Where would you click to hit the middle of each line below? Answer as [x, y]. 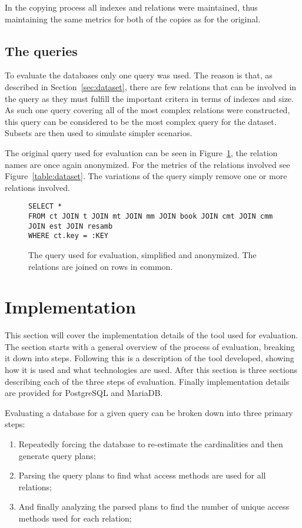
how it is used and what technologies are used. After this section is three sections [151, 370]
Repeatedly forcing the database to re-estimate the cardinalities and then [151, 444]
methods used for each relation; [75, 518]
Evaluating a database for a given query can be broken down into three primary [149, 412]
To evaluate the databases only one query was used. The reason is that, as [139, 75]
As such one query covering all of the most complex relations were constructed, [147, 110]
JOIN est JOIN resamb [71, 226]
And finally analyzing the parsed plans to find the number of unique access [154, 506]
